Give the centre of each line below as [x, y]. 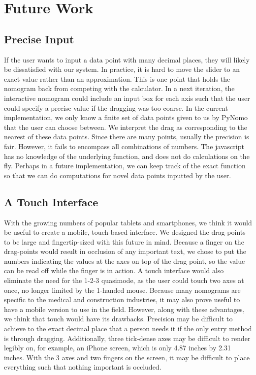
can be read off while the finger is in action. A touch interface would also [114, 270]
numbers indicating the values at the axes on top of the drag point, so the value [125, 261]
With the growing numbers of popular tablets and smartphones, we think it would [128, 222]
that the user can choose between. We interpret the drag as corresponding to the [126, 127]
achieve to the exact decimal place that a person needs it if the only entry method [128, 328]
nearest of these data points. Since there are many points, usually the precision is [127, 137]
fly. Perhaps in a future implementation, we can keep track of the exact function [125, 166]
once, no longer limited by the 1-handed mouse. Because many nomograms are [122, 290]
